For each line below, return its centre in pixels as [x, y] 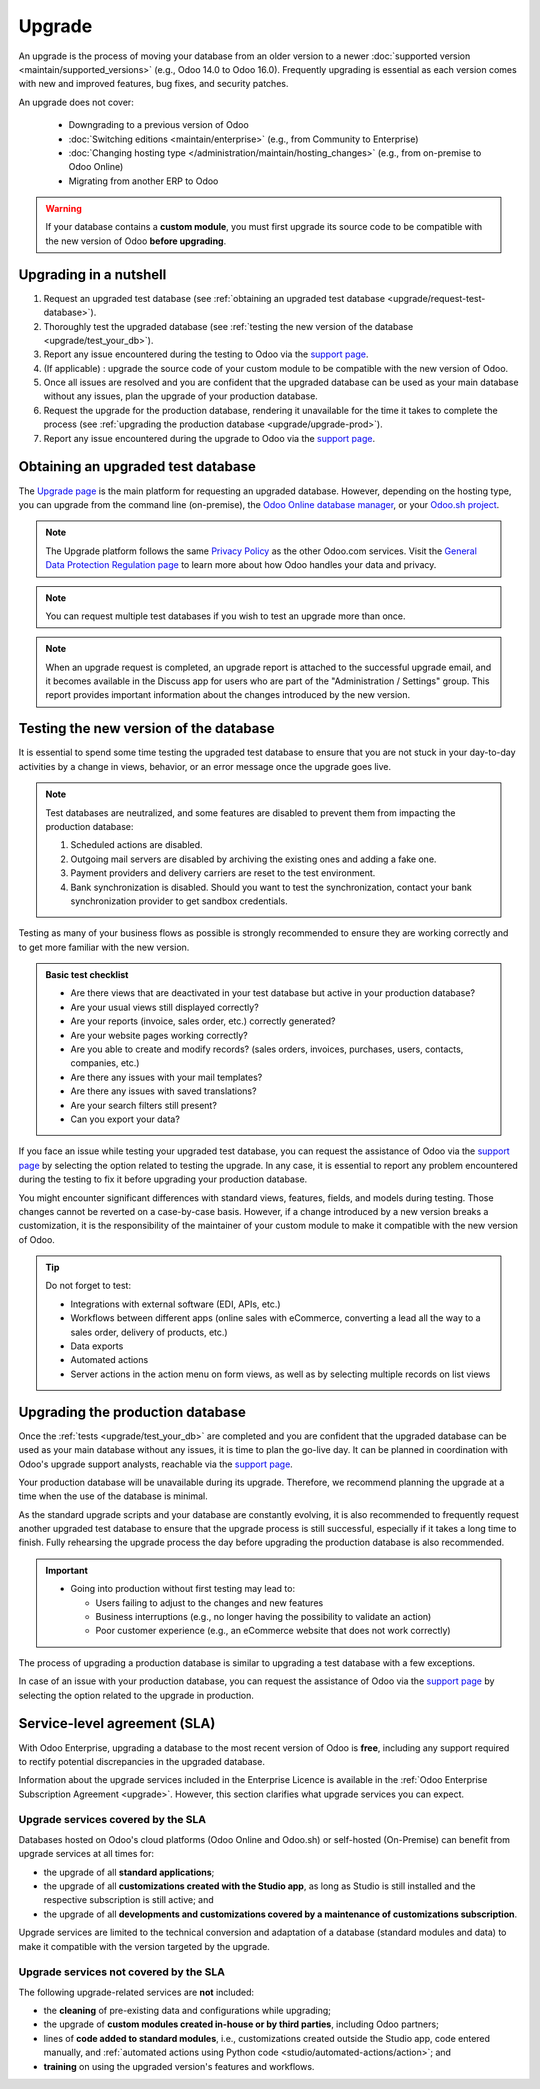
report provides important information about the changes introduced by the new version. [228, 695]
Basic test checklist [87, 975]
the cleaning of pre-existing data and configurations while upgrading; [187, 2011]
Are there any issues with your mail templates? [166, 1077]
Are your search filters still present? [143, 1105]
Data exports [97, 1346]
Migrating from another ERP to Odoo [143, 181]
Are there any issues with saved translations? [163, 1091]
